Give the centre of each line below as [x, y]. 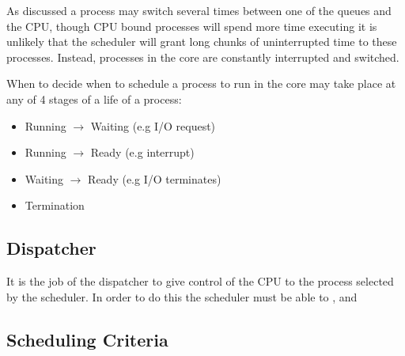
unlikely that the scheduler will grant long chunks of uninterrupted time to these [202, 42]
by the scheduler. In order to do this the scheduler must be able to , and [182, 296]
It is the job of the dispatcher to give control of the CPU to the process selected [200, 281]
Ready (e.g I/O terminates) [155, 178]
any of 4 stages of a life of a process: [94, 98]
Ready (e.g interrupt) [142, 152]
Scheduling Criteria [87, 339]
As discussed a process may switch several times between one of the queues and [199, 10]
